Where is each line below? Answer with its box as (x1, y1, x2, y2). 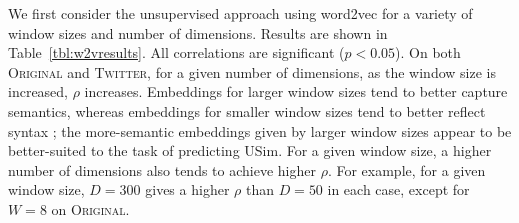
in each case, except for (327, 179, 470, 200)
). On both (395, 42, 461, 63)
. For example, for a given (327, 159, 486, 180)
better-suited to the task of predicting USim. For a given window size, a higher (8, 140, 492, 161)
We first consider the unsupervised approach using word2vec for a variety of (8, 3, 473, 23)
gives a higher (145, 179, 230, 200)
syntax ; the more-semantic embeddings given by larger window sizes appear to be (8, 120, 512, 141)
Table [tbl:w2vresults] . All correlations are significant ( (8, 42, 345, 63)
